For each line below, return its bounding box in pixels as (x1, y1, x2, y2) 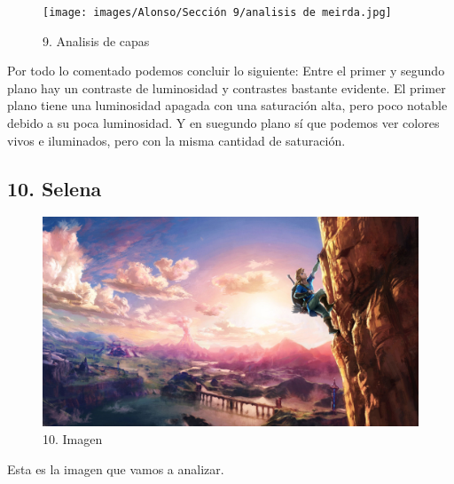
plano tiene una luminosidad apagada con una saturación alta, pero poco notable (7, 96, 448, 115)
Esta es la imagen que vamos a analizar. (7, 459, 224, 478)
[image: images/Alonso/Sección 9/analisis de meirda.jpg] (43, 6, 392, 19)
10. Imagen (43, 430, 103, 448)
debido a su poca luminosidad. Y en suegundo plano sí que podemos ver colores (7, 114, 440, 132)
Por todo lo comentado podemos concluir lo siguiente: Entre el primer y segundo (7, 61, 445, 80)
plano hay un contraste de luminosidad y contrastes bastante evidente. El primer (7, 78, 446, 97)
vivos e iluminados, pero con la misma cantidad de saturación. (7, 131, 346, 149)
